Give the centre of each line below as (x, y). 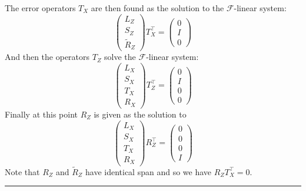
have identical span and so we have (148, 171)
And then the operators (47, 57)
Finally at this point (41, 114)
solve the (120, 57)
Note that (22, 171)
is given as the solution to (140, 114)
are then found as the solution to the (157, 8)
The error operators (40, 8)
